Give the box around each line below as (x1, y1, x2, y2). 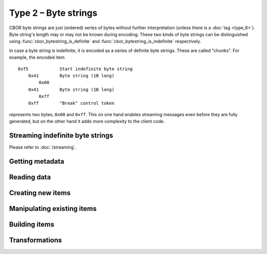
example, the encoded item (9, 54, 65, 60)
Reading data (9, 173, 51, 181)
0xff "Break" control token (28, 100, 115, 106)
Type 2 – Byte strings (9, 7, 97, 18)
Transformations (9, 236, 62, 245)
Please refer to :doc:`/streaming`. (9, 144, 77, 150)
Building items (9, 220, 54, 229)
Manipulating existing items (9, 205, 97, 212)
